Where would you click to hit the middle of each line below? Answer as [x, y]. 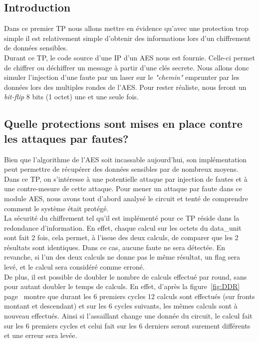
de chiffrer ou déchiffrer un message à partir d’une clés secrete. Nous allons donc [127, 67]
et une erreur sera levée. [41, 335]
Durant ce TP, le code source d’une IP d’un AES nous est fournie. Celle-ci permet [129, 57]
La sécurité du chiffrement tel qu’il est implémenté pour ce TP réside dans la [122, 218]
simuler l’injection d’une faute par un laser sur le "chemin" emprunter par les [122, 77]
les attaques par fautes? [66, 138]
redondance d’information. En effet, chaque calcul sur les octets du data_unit [123, 227]
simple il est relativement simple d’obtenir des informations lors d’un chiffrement [128, 38]
